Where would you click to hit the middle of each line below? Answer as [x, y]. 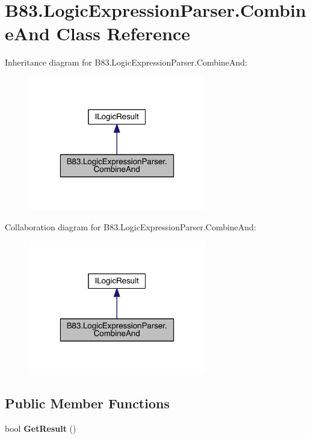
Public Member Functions [87, 403]
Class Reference [123, 33]
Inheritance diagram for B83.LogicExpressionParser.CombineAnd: [126, 62]
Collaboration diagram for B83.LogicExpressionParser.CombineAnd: [131, 226]
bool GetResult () [41, 428]
